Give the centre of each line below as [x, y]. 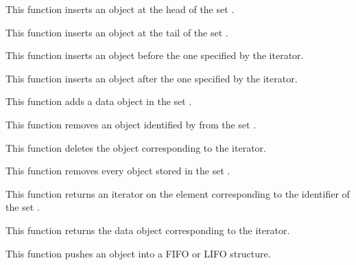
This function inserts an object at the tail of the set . [117, 32]
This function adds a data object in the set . [99, 101]
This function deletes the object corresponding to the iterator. [136, 147]
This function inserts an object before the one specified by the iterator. [155, 55]
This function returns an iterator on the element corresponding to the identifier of [178, 193]
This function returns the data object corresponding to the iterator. [148, 230]
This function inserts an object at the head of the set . [120, 9]
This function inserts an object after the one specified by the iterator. [152, 78]
